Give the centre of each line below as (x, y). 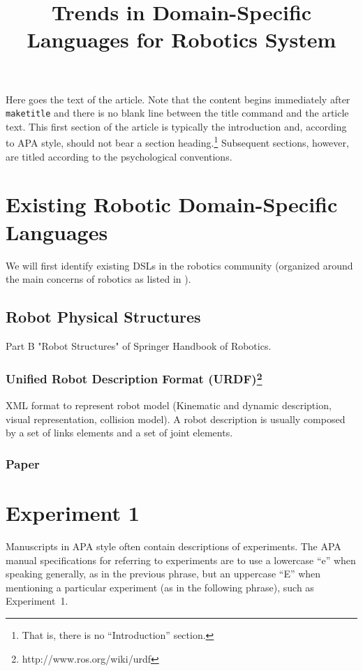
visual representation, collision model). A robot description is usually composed (176, 419)
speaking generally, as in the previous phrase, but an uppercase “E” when (163, 574)
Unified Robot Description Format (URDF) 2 (134, 378)
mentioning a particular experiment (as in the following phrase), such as (160, 587)
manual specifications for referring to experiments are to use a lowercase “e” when (181, 560)
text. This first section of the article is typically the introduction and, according (176, 126)
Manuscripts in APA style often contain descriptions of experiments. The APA (173, 546)
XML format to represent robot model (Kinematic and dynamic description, (169, 405)
